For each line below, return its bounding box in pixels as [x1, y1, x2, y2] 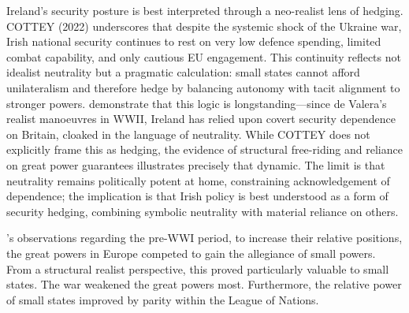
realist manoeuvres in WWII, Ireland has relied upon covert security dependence [6, 110, 396, 127]
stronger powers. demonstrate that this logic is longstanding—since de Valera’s [6, 95, 387, 111]
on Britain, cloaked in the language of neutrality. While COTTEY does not [6, 125, 370, 142]
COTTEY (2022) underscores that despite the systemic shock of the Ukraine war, [6, 17, 402, 34]
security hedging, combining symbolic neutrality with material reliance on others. [6, 203, 399, 219]
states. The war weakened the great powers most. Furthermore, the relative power [6, 276, 402, 293]
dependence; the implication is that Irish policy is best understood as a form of [6, 188, 389, 204]
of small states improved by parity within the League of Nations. [6, 291, 319, 307]
